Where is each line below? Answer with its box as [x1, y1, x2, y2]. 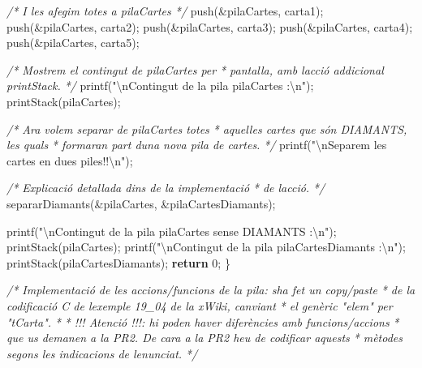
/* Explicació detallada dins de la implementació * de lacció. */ [6, 179, 325, 196]
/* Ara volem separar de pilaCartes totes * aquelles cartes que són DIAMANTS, [6, 120, 407, 137]
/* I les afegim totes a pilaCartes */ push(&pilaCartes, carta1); [6, 2, 324, 19]
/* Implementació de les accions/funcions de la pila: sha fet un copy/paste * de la [6, 281, 416, 298]
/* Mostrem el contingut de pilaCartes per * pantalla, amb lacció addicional [6, 61, 384, 78]
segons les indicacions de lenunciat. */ [6, 344, 198, 362]
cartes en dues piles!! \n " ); [6, 152, 133, 169]
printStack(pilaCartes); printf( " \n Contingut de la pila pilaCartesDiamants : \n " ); [6, 238, 406, 255]
